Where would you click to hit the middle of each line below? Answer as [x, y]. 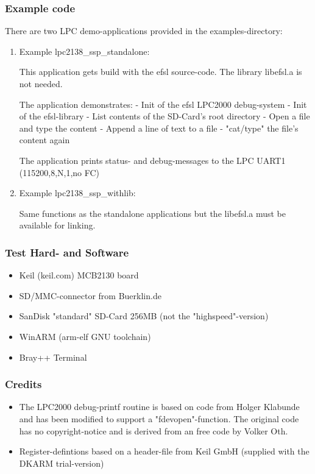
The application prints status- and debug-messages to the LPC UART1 [152, 160]
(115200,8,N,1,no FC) [59, 172]
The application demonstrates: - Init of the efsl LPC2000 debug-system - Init [163, 104]
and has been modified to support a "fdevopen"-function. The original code [159, 418]
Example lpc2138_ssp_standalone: [84, 51]
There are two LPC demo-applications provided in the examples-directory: [144, 31]
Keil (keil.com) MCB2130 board [79, 275]
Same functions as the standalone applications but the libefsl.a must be [153, 213]
